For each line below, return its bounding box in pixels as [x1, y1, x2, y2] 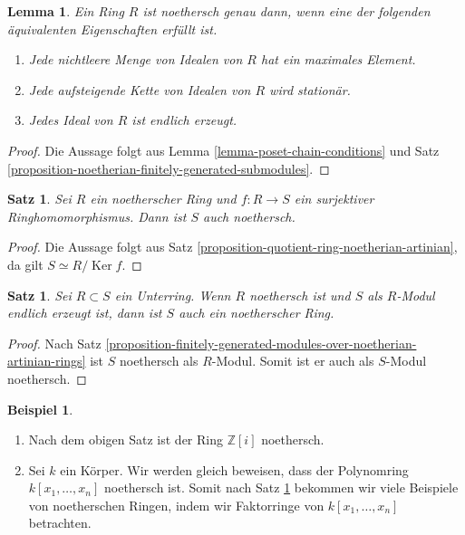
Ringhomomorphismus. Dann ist [7, 206, 187, 225]
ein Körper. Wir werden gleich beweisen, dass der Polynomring [60, 460, 409, 479]
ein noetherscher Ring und [90, 189, 237, 208]
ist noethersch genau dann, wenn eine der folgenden [142, 2, 431, 20]
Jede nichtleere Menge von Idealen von [28, 50, 243, 69]
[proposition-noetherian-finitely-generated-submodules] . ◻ [7, 158, 330, 177]
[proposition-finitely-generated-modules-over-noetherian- [105, 333, 417, 352]
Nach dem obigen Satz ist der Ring [28, 430, 223, 449]
